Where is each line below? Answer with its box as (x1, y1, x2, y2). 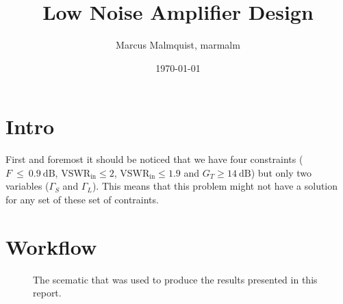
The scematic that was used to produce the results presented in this (33, 272, 318, 286)
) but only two (251, 165, 312, 179)
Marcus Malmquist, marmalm (116, 38, 240, 52)
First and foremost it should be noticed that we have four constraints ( (5, 152, 303, 166)
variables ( (5, 179, 49, 193)
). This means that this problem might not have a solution (92, 179, 338, 193)
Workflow (5, 232, 97, 260)
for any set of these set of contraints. (5, 192, 159, 207)
